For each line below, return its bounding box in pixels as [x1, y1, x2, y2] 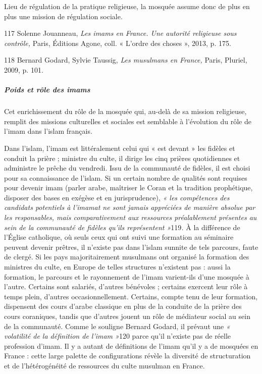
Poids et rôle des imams [4, 84, 90, 95]
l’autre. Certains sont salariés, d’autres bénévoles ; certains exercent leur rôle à [4, 281, 248, 292]
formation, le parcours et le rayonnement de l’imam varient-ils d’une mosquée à [4, 271, 249, 282]
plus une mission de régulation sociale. [4, 11, 123, 21]
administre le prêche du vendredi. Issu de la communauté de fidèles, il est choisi [4, 163, 250, 173]
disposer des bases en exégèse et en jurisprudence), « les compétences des [4, 192, 230, 202]
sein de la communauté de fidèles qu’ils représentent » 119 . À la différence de [4, 222, 240, 232]
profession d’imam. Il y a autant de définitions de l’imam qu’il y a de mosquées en [4, 340, 258, 351]
